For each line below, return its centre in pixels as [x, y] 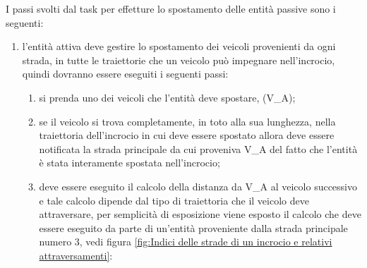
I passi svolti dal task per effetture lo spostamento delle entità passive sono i [171, 8]
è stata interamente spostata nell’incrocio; [130, 163]
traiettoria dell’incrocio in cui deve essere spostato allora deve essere [187, 135]
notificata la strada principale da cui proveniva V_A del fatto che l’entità [198, 148]
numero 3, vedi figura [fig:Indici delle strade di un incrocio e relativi [186, 242]
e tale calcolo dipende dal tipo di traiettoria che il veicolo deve [174, 200]
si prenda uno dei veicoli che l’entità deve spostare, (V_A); [167, 97]
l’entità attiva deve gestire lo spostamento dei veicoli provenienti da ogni [179, 46]
